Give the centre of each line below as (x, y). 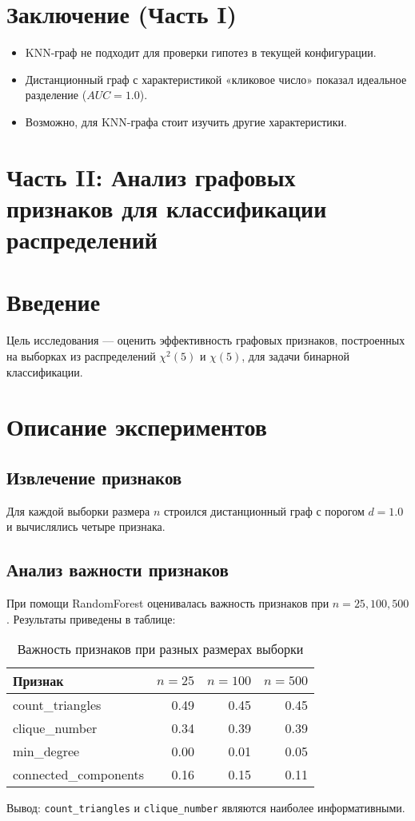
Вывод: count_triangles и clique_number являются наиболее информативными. (206, 808)
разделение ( (56, 95)
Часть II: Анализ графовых (151, 176)
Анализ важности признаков (118, 570)
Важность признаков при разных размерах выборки (160, 649)
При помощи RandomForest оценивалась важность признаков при (168, 603)
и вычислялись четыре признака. (86, 526)
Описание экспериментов (137, 426)
